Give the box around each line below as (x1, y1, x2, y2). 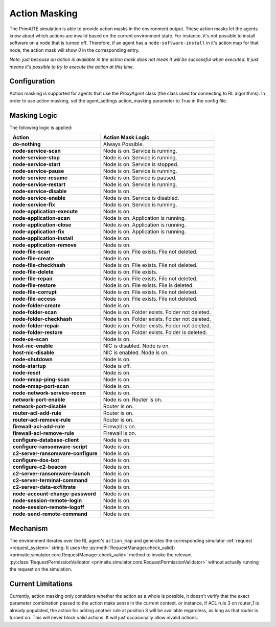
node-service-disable (12, 187, 67, 195)
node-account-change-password (12, 490, 97, 497)
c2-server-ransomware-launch (12, 470, 90, 477)
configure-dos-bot (12, 456, 60, 464)
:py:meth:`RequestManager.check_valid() (89, 545, 175, 551)
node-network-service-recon (12, 389, 86, 396)
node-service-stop (12, 154, 60, 161)
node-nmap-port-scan (12, 383, 69, 390)
